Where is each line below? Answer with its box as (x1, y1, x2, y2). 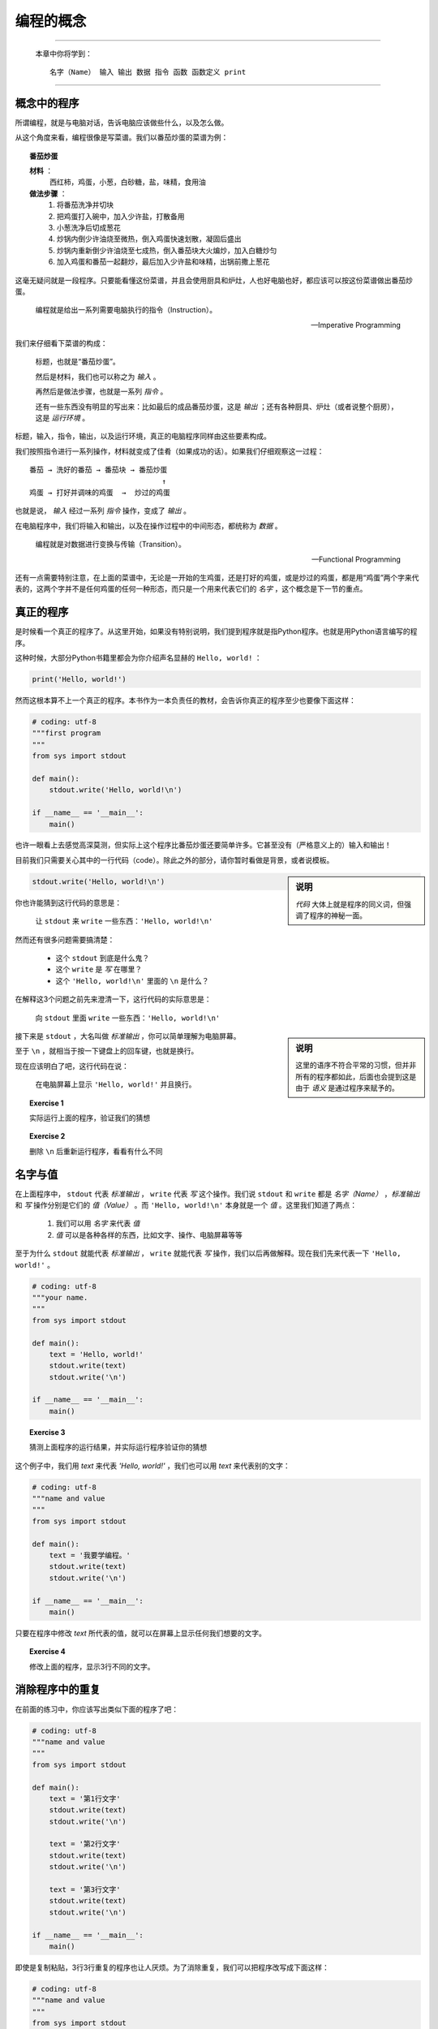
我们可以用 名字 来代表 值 (55, 1218, 140, 1229)
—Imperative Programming (311, 320, 401, 330)
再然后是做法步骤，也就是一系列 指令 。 (35, 386, 168, 397)
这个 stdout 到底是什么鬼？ (55, 954, 150, 963)
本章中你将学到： (35, 49, 92, 58)
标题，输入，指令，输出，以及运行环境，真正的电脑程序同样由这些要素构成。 (15, 431, 271, 442)
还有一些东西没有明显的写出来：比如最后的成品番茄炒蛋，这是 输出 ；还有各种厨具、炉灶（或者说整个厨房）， (35, 402, 398, 411)
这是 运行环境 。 (35, 413, 89, 423)
